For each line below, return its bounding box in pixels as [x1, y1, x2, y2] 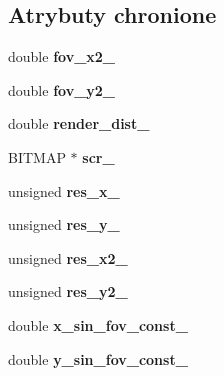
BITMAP [8, 146, 66, 167]
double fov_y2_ [8, 79, 116, 100]
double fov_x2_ [8, 46, 116, 67]
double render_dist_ [8, 113, 150, 134]
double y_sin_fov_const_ [8, 348, 188, 369]
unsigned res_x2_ [8, 247, 128, 268]
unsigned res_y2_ [8, 281, 128, 302]
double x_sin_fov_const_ [8, 314, 188, 335]
